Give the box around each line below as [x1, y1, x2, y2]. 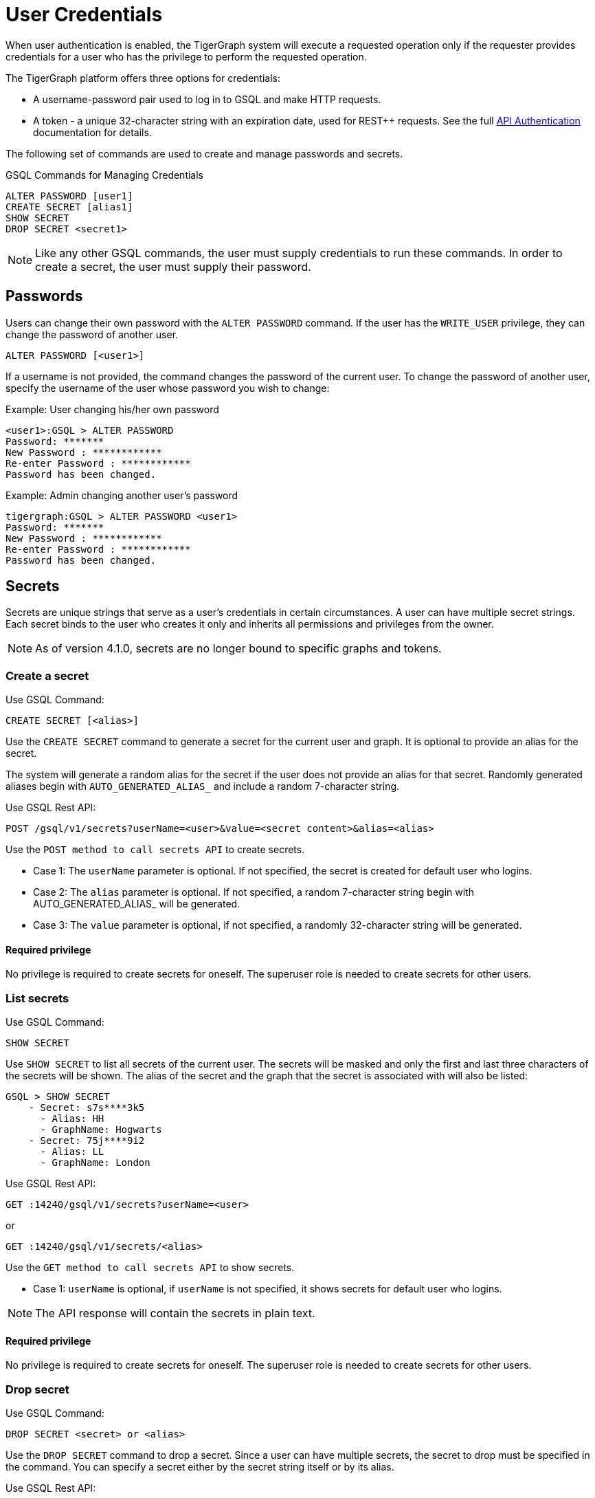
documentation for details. [33, 126, 152, 138]
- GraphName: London [40, 1157, 150, 1169]
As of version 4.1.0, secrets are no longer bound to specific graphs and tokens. [35, 641, 442, 656]
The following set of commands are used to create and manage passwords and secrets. [5, 147, 403, 159]
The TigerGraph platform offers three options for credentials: [5, 71, 281, 84]
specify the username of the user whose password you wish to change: [5, 382, 330, 394]
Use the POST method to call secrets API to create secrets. [5, 844, 305, 856]
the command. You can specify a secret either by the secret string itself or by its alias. [5, 1461, 394, 1473]
